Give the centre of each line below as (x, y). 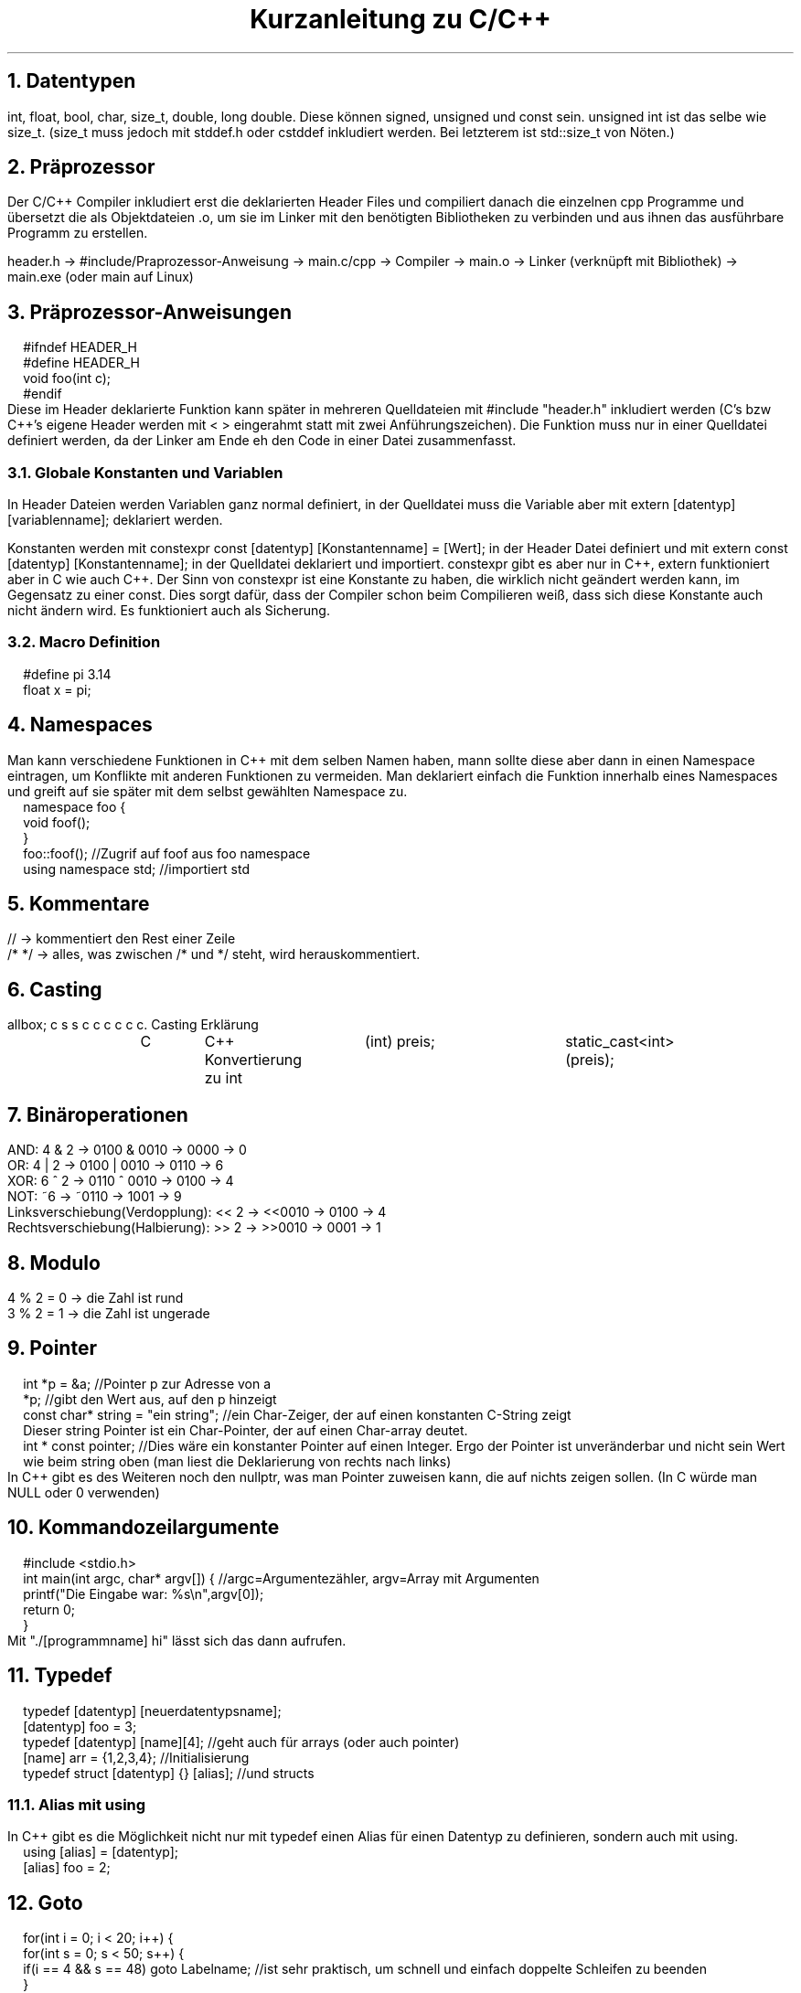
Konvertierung (253, 1060)
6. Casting (55, 989)
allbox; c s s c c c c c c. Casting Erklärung (133, 1025)
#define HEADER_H (81, 363)
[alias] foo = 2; (67, 1868)
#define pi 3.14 (67, 674)
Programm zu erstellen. (78, 233)
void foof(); (57, 822)
